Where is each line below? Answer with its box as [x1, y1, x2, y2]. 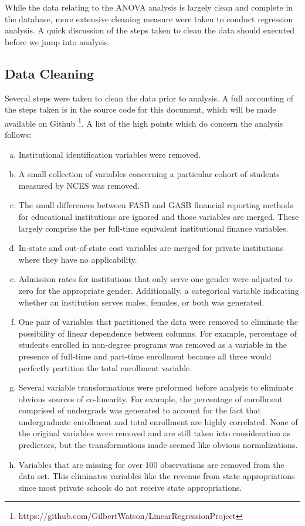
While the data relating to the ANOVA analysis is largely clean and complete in [5, 1, 293, 13]
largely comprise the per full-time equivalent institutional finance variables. [18, 222, 289, 234]
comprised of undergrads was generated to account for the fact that [18, 404, 261, 416]
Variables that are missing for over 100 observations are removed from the [18, 458, 284, 470]
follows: [5, 128, 32, 141]
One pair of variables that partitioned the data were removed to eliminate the [18, 315, 299, 328]
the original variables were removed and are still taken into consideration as [18, 427, 291, 439]
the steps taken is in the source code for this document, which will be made [5, 103, 276, 116]
